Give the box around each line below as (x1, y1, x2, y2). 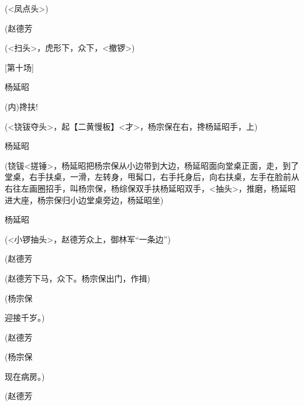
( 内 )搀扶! (5, 100, 38, 112)
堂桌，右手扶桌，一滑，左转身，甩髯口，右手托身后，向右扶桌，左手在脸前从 (5, 171, 299, 183)
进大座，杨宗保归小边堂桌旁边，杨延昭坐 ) (5, 193, 164, 206)
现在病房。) (5, 370, 45, 382)
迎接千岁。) (5, 311, 45, 324)
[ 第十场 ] (5, 61, 34, 73)
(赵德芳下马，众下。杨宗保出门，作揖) (5, 272, 150, 284)
